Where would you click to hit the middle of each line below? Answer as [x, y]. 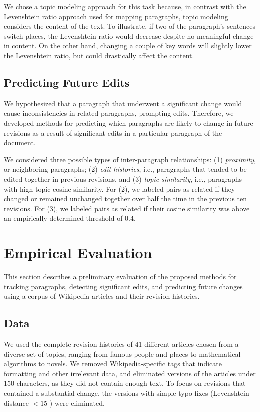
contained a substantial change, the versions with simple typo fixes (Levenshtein [127, 393]
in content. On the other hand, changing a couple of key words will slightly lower [128, 46]
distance [16, 403]
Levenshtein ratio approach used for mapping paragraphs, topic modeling [116, 16]
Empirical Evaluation [78, 253]
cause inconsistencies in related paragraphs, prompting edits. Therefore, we [119, 113]
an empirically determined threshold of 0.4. [70, 218]
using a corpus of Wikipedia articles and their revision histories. [102, 296]
